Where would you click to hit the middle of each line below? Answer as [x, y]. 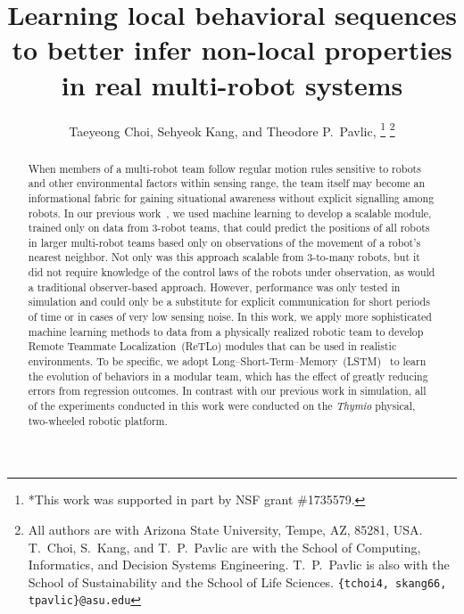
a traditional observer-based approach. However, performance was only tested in [214, 287]
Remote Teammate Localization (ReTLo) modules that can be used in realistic [212, 346]
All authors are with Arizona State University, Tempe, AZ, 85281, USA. [225, 529]
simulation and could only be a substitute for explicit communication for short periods [229, 302]
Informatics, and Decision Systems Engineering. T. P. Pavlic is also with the [239, 565]
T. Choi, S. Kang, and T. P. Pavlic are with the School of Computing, [224, 547]
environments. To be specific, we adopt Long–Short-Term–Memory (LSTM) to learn [227, 361]
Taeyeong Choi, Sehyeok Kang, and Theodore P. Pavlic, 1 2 [232, 129]
